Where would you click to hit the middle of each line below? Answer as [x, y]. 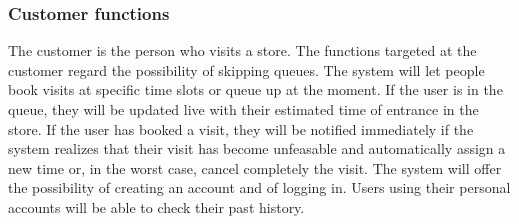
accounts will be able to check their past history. [156, 206]
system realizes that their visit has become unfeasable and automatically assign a [257, 148]
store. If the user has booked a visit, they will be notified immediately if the [241, 128]
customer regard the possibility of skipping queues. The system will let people [246, 69]
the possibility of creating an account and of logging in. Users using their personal [259, 187]
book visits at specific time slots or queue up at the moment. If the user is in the [255, 89]
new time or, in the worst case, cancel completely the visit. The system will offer [255, 167]
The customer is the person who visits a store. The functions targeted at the [242, 50]
